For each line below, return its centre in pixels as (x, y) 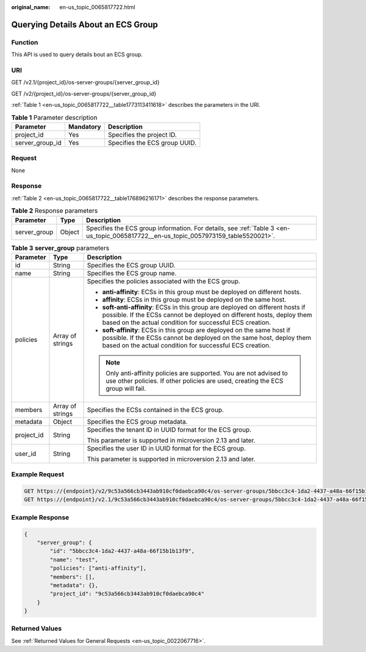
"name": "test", (74, 560)
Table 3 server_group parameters (60, 248)
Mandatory (84, 126)
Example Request (38, 474)
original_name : (31, 7)
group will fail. (126, 388)
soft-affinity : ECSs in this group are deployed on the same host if (196, 330)
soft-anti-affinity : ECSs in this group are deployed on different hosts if (204, 307)
